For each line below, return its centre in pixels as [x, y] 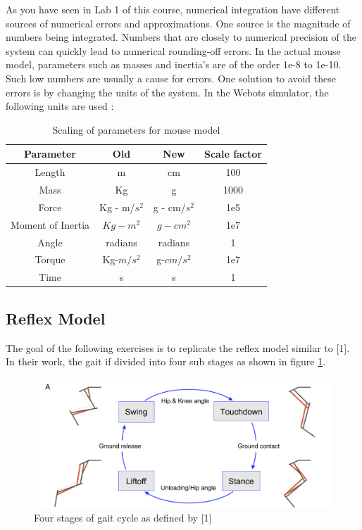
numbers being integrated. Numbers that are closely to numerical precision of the [181, 37]
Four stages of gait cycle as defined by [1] [123, 517]
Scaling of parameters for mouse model [136, 129]
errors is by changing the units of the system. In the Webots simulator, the [167, 92]
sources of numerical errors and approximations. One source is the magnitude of [178, 23]
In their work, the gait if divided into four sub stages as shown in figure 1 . [166, 361]
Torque [50, 259]
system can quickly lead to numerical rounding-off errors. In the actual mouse [173, 50]
